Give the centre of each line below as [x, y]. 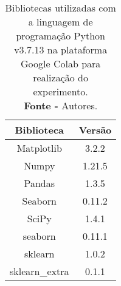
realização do [61, 77]
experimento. [60, 91]
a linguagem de [60, 22]
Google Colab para [61, 63]
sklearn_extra [40, 271]
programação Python [60, 36]
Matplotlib [39, 148]
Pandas [40, 183]
